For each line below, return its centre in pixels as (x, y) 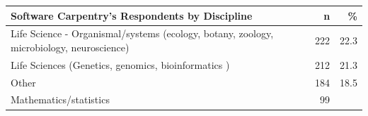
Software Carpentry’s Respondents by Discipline (132, 15)
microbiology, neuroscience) (70, 47)
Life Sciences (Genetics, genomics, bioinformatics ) (120, 64)
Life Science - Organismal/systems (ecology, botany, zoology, (142, 33)
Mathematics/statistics (60, 99)
